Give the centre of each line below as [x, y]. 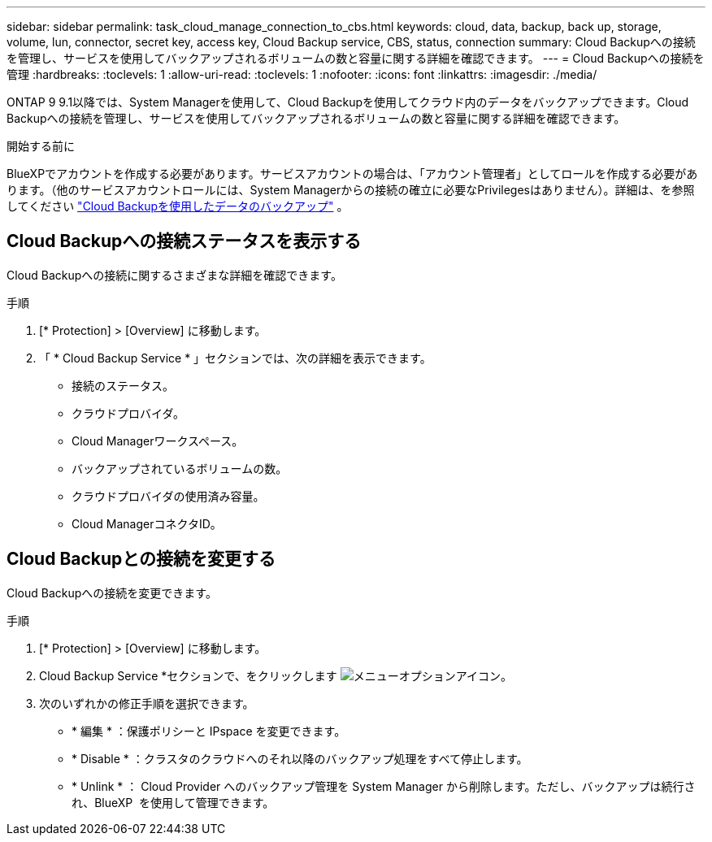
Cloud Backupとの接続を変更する [141, 559]
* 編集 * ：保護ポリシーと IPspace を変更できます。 [209, 731]
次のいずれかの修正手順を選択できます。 [147, 703]
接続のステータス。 [123, 385]
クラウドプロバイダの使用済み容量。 [168, 496]
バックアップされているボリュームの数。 [180, 468]
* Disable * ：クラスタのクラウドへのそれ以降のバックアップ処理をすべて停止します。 [300, 758]
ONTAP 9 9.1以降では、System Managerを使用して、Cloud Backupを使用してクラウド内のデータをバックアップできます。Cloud [348, 102]
